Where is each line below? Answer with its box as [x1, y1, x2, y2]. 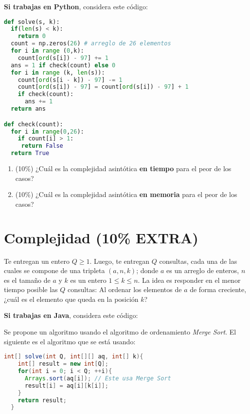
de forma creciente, [190, 284, 247, 295]
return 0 [18, 33, 46, 40]
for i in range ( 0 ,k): [11, 47, 84, 55]
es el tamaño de [4, 275, 51, 285]
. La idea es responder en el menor [138, 275, 241, 285]
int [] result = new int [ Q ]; [18, 360, 108, 368]
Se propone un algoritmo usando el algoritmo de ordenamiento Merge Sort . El [4, 327, 236, 337]
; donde [136, 265, 159, 276]
